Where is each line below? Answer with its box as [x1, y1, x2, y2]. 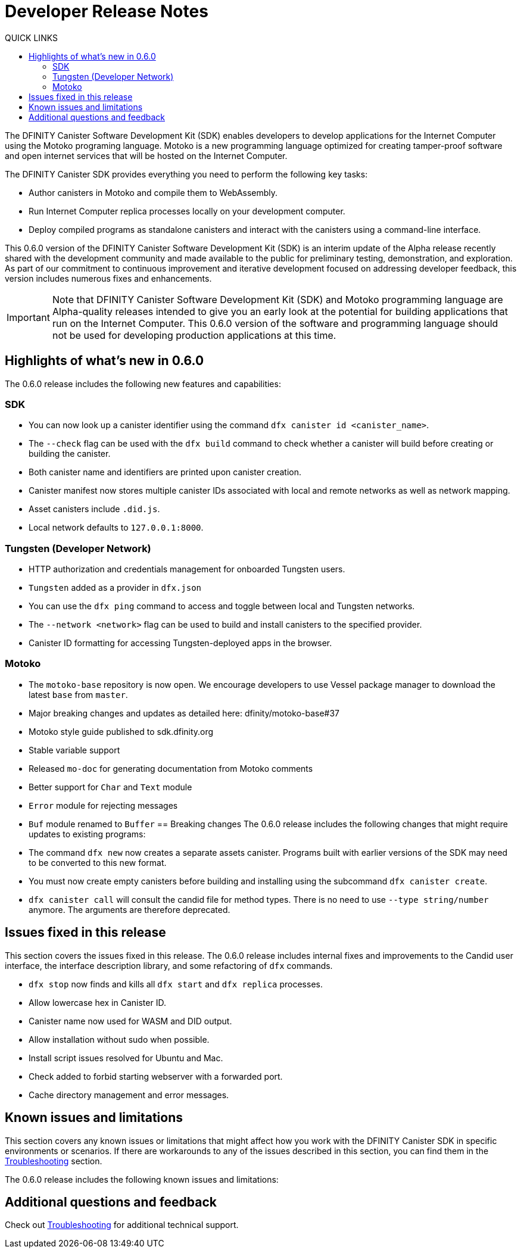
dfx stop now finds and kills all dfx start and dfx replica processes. [29, 978, 323, 989]
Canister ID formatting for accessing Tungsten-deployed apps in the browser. [29, 638, 332, 649]
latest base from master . [29, 689, 128, 700]
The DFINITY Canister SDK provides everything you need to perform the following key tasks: [5, 169, 368, 179]
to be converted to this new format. [29, 857, 167, 868]
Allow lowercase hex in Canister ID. [29, 997, 166, 1008]
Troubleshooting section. [5, 1155, 102, 1166]
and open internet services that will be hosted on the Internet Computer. [5, 150, 288, 161]
